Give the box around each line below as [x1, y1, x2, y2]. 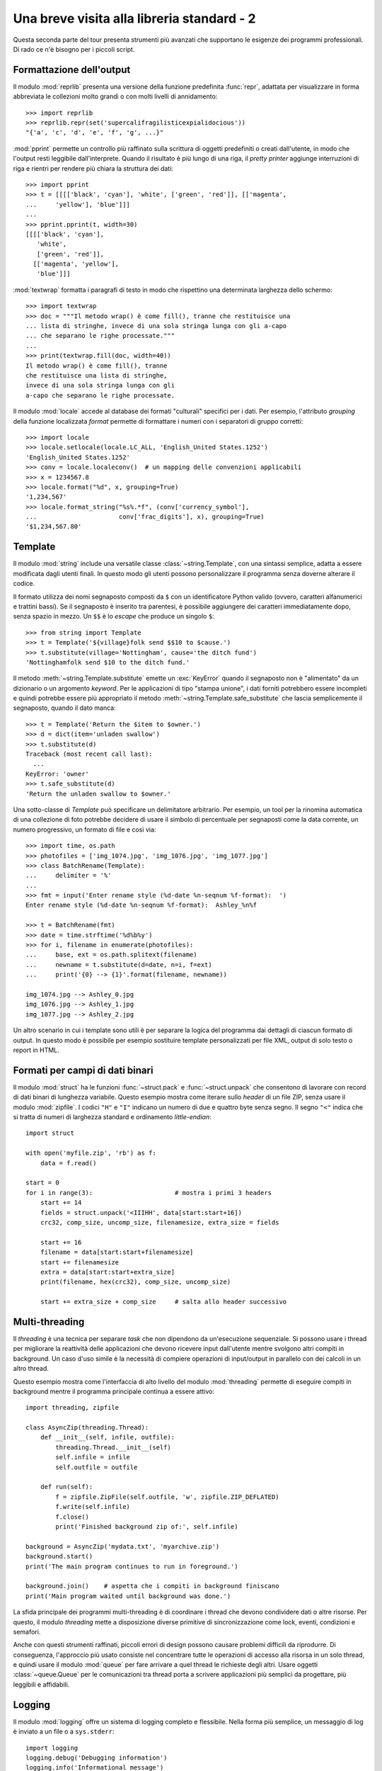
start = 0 [25, 1179, 59, 1187]
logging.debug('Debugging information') [25, 1753, 168, 1762]
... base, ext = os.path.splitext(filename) [25, 951, 197, 959]
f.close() [55, 1512, 90, 1521]
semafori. [13, 1627, 41, 1636]
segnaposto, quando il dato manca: [13, 703, 116, 712]
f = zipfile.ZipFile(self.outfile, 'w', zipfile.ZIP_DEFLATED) [55, 1493, 279, 1501]
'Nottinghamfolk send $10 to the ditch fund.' [25, 658, 190, 666]
